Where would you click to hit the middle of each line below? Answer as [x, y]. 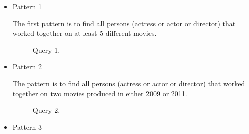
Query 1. [46, 49]
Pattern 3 [27, 127]
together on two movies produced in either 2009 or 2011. [100, 93]
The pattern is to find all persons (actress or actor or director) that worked [129, 83]
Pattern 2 [27, 66]
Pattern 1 [27, 6]
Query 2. [46, 110]
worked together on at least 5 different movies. [84, 33]
